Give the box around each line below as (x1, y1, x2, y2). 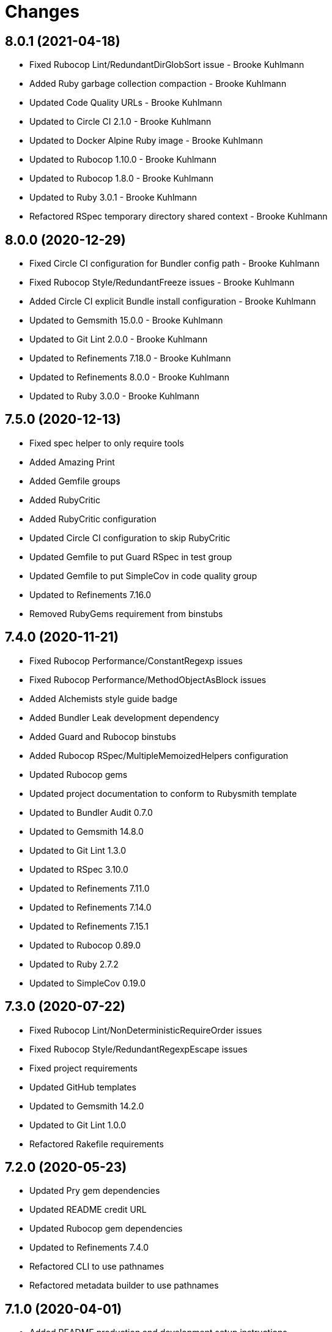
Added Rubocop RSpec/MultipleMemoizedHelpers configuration (29, 750, 289, 761)
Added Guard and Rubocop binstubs (29, 731, 176, 742)
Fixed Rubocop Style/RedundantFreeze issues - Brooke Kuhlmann (29, 277, 295, 288)
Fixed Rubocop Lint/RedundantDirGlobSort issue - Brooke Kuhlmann (29, 59, 304, 70)
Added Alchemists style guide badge (29, 693, 178, 704)
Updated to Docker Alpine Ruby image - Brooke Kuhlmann (29, 135, 263, 146)
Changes (5, 1, 79, 22)
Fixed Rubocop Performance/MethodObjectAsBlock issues (29, 674, 267, 685)
